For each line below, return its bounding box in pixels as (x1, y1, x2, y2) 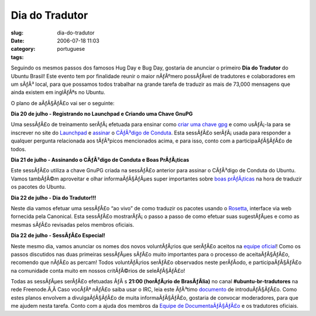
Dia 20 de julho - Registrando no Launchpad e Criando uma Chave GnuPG (11, 110, 193, 117)
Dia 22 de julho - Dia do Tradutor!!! (11, 194, 97, 201)
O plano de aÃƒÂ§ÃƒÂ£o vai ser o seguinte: (11, 99, 115, 106)
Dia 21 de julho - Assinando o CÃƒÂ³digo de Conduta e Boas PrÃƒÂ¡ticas (11, 157, 190, 164)
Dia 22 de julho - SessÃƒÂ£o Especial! (11, 232, 105, 239)
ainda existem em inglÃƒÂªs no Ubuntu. (11, 89, 105, 96)
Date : (11, 37, 25, 44)
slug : (11, 29, 23, 36)
